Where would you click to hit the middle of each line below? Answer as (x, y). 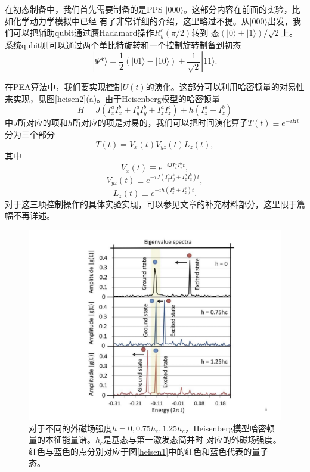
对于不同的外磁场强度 (70, 428)
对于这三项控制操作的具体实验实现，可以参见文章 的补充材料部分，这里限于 (151, 204)
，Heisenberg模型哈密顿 (230, 428)
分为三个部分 (30, 134)
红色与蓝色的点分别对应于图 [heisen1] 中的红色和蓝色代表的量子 (149, 451)
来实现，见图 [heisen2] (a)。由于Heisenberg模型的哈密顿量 (112, 98)
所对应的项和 (43, 122)
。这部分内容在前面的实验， (238, 9)
